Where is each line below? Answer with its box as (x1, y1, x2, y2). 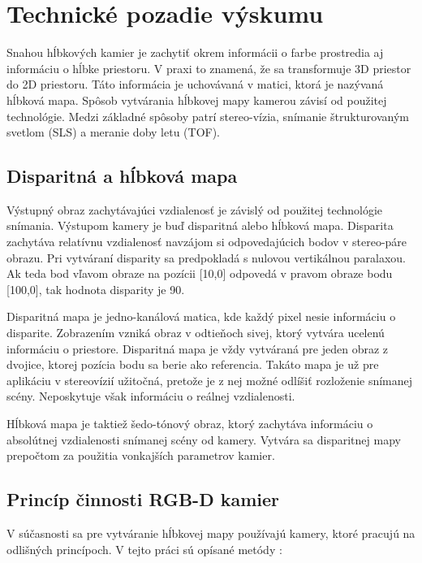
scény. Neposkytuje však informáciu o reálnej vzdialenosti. (6, 388, 295, 405)
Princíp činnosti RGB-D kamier (6, 487, 280, 512)
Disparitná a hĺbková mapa (6, 163, 238, 188)
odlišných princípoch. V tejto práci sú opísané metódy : (6, 540, 282, 557)
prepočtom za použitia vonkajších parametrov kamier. (6, 447, 275, 464)
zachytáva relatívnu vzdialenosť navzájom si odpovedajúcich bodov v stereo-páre (6, 233, 407, 250)
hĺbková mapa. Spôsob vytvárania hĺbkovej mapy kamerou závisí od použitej (6, 91, 387, 108)
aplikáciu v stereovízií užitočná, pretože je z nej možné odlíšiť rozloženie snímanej (6, 371, 413, 388)
